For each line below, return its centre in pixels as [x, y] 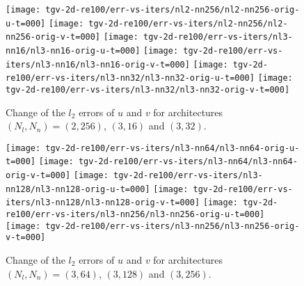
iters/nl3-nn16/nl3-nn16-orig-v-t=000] [98, 64]
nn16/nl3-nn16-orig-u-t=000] [73, 50]
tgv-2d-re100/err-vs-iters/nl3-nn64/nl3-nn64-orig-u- [173, 148]
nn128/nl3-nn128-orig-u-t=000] [78, 189]
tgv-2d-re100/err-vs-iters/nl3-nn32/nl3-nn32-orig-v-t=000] [148, 89]
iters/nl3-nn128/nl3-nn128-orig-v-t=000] [103, 203]
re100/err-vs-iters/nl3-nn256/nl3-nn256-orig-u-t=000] [135, 215]
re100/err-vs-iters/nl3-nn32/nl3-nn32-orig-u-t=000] [130, 78]
